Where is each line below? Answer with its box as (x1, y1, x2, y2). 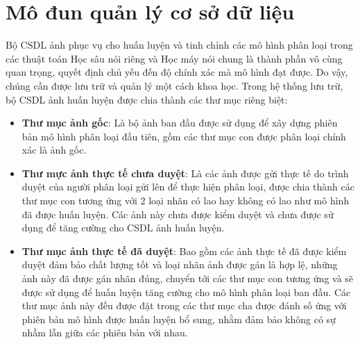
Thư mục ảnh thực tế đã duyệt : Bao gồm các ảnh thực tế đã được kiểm (22, 243, 347, 258)
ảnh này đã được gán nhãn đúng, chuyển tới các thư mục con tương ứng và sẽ (22, 271, 354, 286)
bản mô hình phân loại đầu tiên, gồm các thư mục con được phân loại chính (22, 129, 346, 143)
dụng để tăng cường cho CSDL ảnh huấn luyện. (22, 220, 225, 235)
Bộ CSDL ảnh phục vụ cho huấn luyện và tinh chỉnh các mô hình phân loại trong (6, 38, 353, 52)
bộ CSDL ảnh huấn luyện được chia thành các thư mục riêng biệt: (6, 92, 288, 106)
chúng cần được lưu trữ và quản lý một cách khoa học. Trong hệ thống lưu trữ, (6, 78, 343, 92)
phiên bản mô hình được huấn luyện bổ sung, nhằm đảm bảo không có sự (22, 311, 336, 326)
